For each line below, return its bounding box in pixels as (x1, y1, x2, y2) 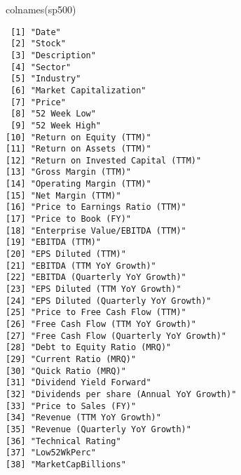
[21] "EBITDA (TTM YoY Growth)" (6, 260, 156, 271)
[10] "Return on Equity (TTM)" (6, 132, 151, 142)
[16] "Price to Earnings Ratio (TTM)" (6, 202, 186, 213)
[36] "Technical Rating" (6, 436, 121, 446)
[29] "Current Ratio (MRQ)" (6, 354, 137, 364)
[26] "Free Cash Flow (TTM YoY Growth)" (6, 319, 197, 329)
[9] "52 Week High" (11, 120, 102, 131)
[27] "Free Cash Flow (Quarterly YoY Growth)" (6, 330, 226, 341)
